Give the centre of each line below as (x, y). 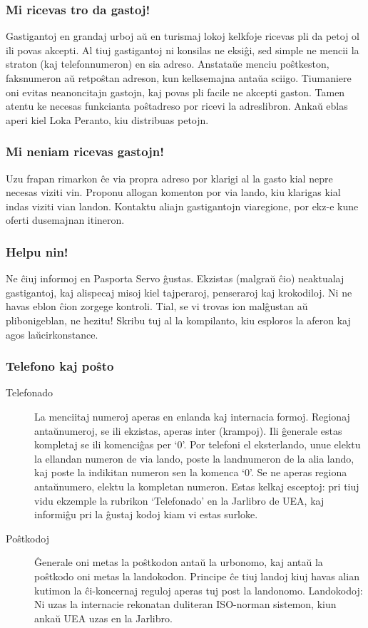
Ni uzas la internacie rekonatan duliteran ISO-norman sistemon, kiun (185, 604)
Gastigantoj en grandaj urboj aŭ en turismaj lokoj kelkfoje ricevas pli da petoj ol (183, 36)
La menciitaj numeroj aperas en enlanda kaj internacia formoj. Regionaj (192, 416)
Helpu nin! (37, 251)
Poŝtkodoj (27, 538)
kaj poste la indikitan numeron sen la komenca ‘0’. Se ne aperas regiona (191, 472)
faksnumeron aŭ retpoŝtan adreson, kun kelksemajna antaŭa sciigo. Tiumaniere (179, 78)
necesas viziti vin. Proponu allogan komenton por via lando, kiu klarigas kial (173, 192)
